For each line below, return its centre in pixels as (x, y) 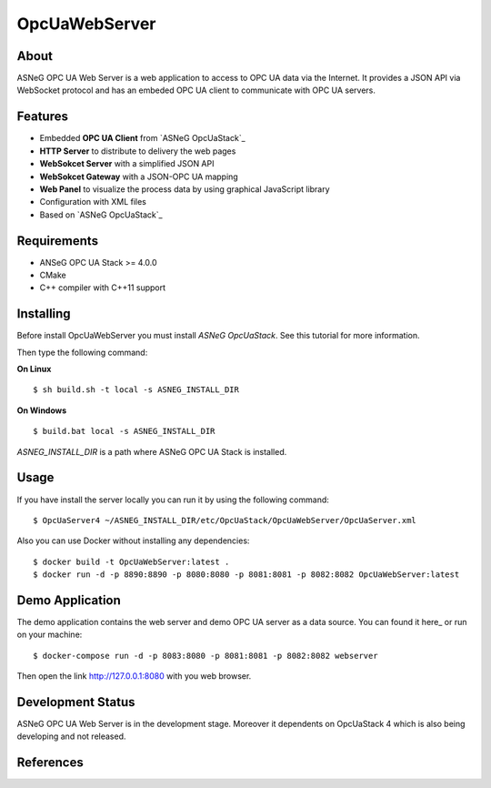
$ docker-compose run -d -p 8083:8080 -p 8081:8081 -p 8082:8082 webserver (205, 656)
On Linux (34, 369)
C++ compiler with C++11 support (103, 288)
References (50, 763)
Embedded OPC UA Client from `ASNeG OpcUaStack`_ (142, 138)
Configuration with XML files (93, 202)
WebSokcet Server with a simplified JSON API (127, 164)
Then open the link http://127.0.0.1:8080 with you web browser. (134, 676)
